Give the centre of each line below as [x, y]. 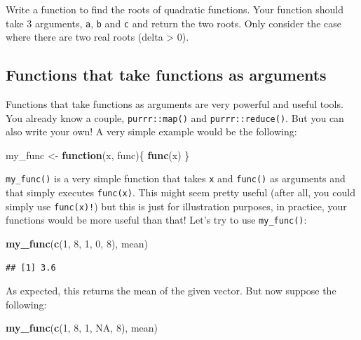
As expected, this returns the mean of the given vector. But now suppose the [171, 291]
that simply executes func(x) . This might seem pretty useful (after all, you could [180, 192]
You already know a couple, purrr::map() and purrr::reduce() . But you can [175, 117]
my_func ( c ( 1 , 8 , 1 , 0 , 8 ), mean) [77, 244]
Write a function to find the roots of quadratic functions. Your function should [175, 9]
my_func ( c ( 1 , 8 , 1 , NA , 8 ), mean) [82, 328]
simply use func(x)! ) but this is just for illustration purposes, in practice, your [176, 206]
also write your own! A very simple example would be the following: [151, 131]
